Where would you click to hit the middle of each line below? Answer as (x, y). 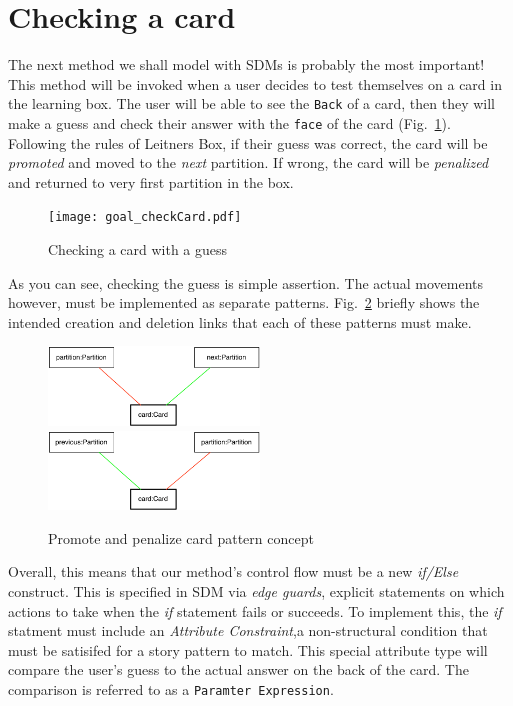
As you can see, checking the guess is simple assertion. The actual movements (246, 282)
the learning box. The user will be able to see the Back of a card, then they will (252, 103)
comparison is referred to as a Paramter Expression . (171, 689)
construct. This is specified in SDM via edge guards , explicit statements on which (256, 591)
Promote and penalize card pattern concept (181, 537)
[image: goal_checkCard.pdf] (145, 217)
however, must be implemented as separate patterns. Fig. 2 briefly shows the (244, 302)
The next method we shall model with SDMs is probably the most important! (246, 64)
